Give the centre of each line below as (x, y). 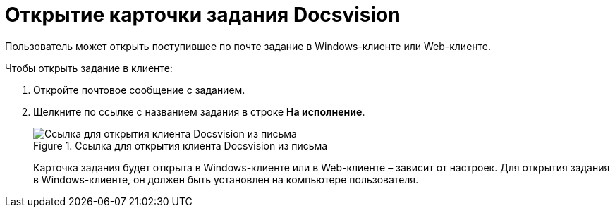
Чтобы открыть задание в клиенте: (89, 68)
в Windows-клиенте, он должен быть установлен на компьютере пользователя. (226, 179)
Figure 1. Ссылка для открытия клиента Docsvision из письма (181, 145)
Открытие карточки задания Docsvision (203, 15)
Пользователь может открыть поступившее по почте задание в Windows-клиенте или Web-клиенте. (248, 46)
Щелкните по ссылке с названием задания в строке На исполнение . (199, 111)
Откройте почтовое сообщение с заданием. (139, 90)
